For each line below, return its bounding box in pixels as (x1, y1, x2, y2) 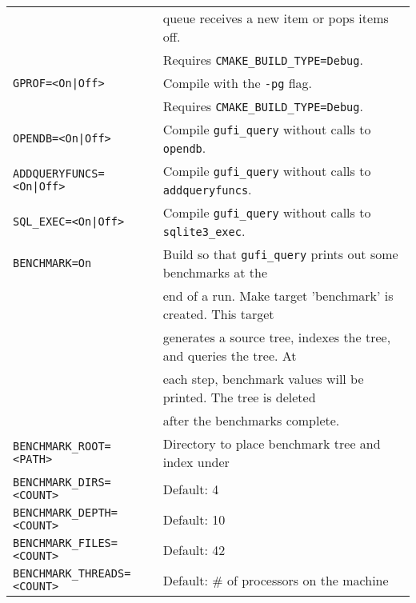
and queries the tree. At (162, 346, 297, 365)
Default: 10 (162, 509, 226, 529)
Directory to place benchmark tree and (162, 434, 381, 453)
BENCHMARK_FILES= (13, 537, 118, 549)
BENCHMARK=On (13, 257, 92, 270)
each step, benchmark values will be (162, 369, 364, 388)
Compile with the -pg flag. (162, 74, 313, 92)
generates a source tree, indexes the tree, (162, 328, 391, 346)
